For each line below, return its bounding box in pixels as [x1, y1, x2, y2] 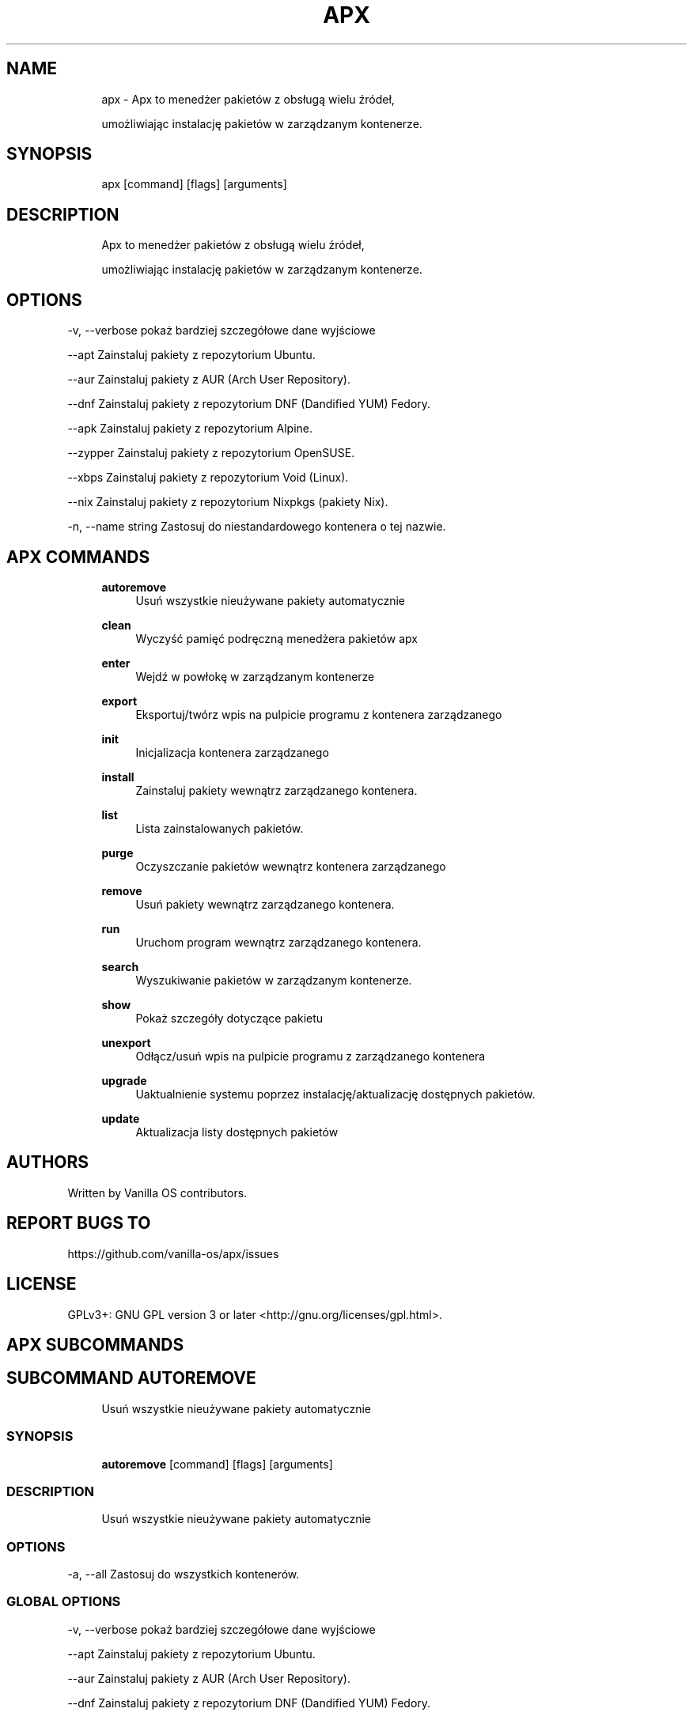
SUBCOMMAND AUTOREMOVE [6, 1368, 256, 1389]
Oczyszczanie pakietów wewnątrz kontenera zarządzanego [135, 859, 446, 873]
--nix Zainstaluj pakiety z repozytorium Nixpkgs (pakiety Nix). [67, 495, 388, 509]
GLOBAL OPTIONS [6, 1593, 121, 1610]
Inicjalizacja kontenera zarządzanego [135, 745, 329, 759]
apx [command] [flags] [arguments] [101, 177, 287, 191]
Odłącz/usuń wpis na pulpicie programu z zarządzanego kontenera [135, 1049, 486, 1063]
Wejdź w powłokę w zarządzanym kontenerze [135, 669, 375, 683]
